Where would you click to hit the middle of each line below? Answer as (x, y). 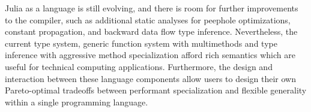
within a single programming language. (77, 102)
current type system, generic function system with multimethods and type (141, 43)
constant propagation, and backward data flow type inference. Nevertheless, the (151, 31)
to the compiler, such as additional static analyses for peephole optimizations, (148, 19)
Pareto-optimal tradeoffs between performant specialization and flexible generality (156, 90)
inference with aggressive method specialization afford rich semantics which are (150, 55)
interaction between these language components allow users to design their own (151, 78)
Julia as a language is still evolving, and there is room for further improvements (152, 8)
